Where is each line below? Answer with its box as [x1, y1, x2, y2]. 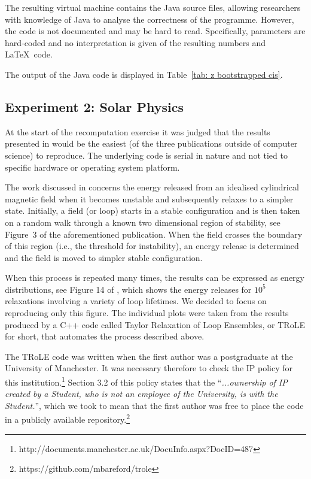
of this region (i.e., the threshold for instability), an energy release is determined [5, 239, 299, 252]
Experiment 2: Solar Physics [5, 97, 184, 116]
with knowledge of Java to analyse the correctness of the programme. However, [5, 13, 294, 25]
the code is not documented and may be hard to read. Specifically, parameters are [5, 25, 306, 37]
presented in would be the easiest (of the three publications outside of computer [5, 137, 298, 150]
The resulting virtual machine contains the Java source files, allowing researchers [5, 1, 301, 13]
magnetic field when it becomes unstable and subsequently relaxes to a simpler [5, 192, 294, 205]
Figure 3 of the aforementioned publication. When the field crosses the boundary [5, 228, 303, 240]
